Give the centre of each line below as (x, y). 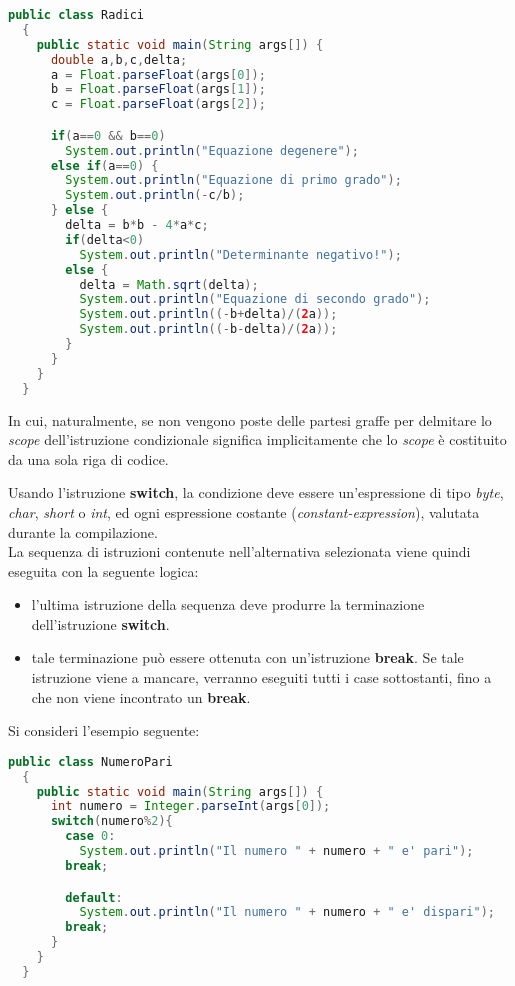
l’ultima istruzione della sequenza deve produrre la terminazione (228, 604)
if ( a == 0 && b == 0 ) (108, 135)
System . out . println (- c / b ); (155, 195)
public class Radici (76, 15)
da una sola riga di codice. (88, 458)
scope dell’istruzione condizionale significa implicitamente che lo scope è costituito (257, 439)
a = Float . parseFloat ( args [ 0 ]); (158, 74)
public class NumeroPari (90, 761)
